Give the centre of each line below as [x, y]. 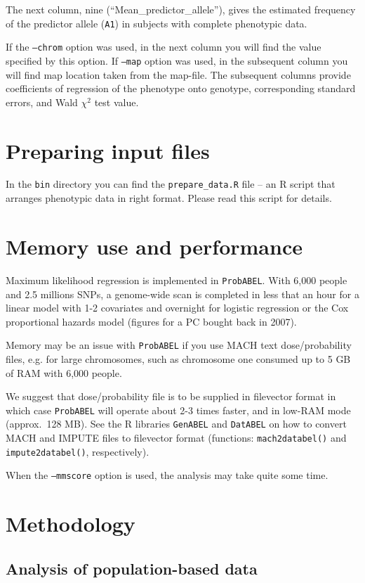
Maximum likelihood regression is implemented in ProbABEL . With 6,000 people [177, 280]
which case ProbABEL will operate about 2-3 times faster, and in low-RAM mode [178, 410]
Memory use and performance [154, 246]
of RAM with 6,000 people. [64, 372]
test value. [117, 102]
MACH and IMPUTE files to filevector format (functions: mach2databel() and [176, 438]
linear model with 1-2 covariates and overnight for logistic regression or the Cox [177, 308]
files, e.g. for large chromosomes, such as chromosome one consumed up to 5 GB [178, 358]
